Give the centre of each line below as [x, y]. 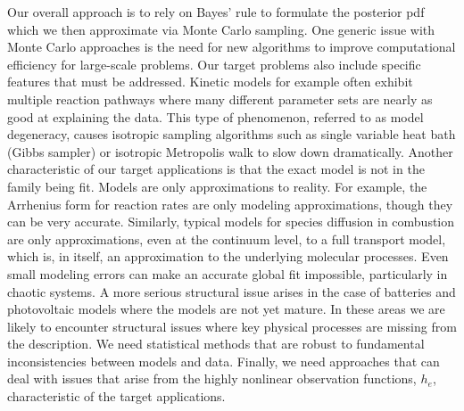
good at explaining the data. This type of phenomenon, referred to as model [215, 116]
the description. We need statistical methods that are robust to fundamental [216, 344]
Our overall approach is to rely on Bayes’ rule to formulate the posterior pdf [216, 12]
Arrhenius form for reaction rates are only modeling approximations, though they [230, 204]
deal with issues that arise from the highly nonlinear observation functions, [212, 378]
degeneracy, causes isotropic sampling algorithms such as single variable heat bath [232, 134]
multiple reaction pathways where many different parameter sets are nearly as [220, 99]
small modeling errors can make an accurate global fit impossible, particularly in [228, 273]
